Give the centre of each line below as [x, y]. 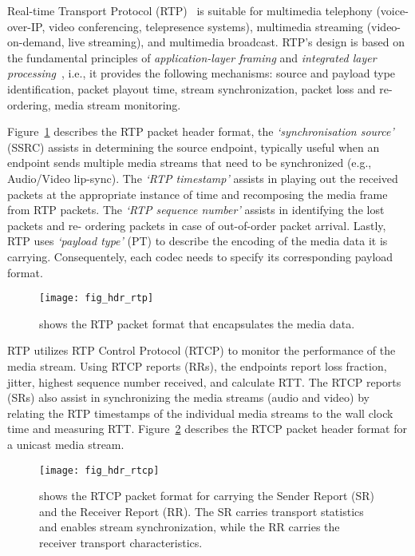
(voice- [392, 10]
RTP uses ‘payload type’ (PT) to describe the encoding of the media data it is [198, 241]
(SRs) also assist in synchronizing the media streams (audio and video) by [188, 397]
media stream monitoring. [118, 104]
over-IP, [26, 26]
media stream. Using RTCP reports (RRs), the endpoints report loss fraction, [197, 365]
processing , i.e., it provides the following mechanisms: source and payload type [202, 73]
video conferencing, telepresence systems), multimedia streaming [206, 26]
